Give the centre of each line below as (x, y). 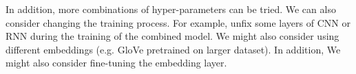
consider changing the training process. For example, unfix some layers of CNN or (178, 22)
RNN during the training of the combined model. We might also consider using (172, 36)
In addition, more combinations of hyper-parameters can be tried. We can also (171, 9)
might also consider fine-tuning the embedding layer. (116, 63)
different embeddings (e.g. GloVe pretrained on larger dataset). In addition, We (173, 49)
